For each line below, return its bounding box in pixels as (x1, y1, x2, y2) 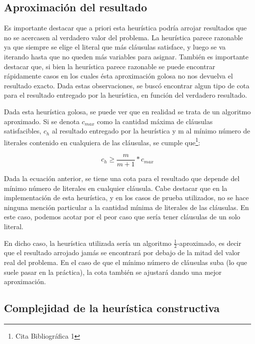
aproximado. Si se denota (4, 116, 80, 126)
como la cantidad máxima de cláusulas (97, 116, 213, 126)
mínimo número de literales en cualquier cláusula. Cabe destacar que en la (4, 183, 228, 193)
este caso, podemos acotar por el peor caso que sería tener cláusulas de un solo (4, 212, 240, 222)
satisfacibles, (4, 126, 42, 136)
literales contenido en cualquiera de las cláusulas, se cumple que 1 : (4, 135, 201, 147)
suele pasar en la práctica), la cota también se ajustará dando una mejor (4, 266, 222, 277)
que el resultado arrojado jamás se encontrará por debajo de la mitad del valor (4, 247, 240, 258)
